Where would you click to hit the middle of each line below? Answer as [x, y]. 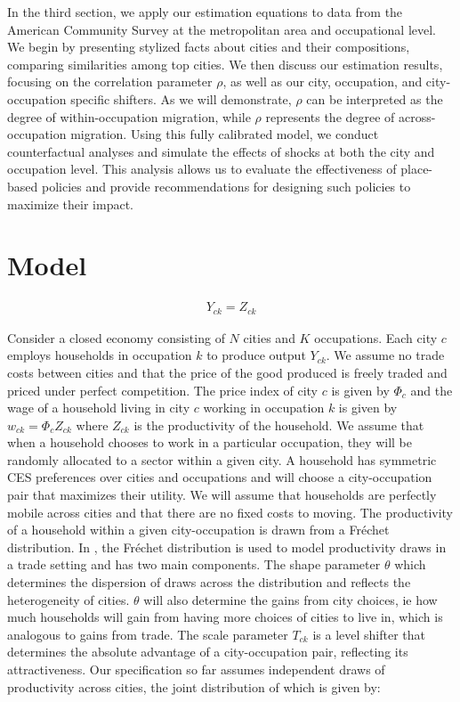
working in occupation [264, 408]
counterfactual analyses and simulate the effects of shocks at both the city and [221, 151]
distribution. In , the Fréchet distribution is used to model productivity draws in [227, 547]
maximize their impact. [70, 204]
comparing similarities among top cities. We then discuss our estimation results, [225, 64]
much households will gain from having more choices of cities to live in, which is [225, 617]
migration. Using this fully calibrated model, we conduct [225, 134]
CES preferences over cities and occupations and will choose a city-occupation [220, 477]
